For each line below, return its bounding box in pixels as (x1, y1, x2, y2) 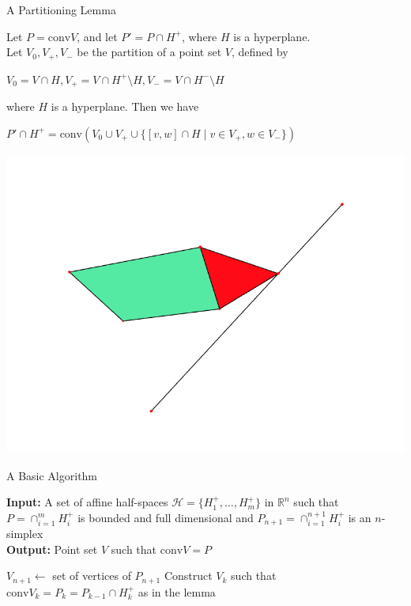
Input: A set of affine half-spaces (6, 494, 168, 510)
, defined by (231, 44, 288, 60)
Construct (164, 567, 213, 584)
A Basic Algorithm (6, 467, 98, 483)
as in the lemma (138, 583, 216, 600)
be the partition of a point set (77, 44, 222, 60)
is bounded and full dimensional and (77, 509, 254, 525)
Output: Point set (6, 540, 98, 557)
